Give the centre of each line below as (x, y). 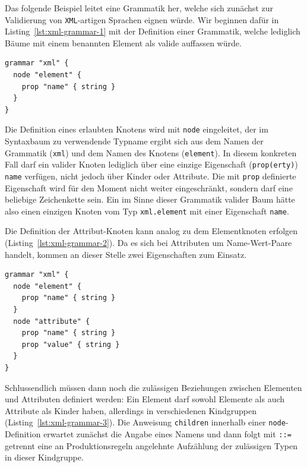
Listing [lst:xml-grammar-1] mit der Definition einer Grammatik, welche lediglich (153, 31)
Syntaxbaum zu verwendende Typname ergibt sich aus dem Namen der (134, 141)
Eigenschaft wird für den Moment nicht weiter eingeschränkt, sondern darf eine (149, 187)
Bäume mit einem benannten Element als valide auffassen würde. (123, 42)
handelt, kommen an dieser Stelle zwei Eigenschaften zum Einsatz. (126, 254)
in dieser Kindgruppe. (44, 457)
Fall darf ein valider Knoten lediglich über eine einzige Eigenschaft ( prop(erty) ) (151, 164)
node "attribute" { (52, 321)
